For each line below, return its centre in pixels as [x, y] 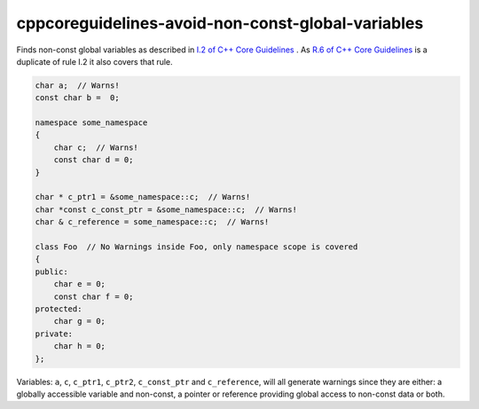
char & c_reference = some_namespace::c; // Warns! [152, 222]
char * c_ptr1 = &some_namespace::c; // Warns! [143, 197]
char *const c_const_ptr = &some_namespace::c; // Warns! [166, 209]
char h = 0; [80, 346]
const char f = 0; [94, 296]
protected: [59, 309]
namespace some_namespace [91, 123]
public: [51, 271]
